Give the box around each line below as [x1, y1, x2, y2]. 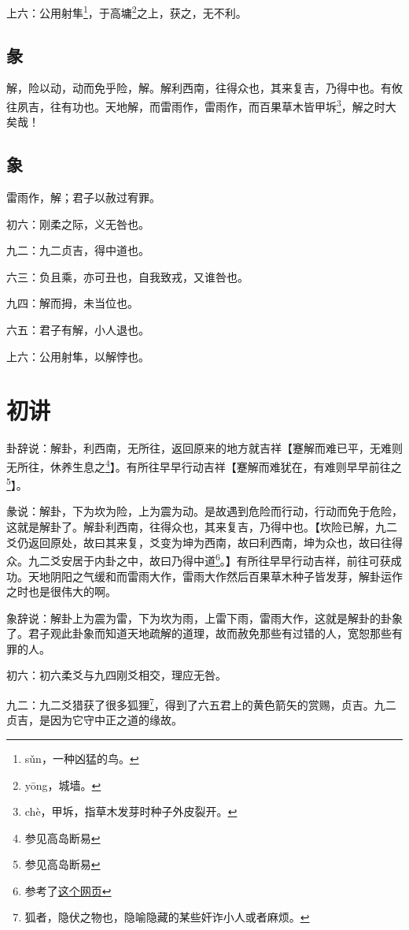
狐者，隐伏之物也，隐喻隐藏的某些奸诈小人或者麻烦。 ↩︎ [24, 909, 310, 925]
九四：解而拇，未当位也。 [6, 295, 138, 311]
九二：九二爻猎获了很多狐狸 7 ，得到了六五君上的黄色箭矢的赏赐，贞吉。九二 [6, 694, 396, 712]
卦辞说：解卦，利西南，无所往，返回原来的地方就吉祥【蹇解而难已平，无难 [6, 440, 392, 456]
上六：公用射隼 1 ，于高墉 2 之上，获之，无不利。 [6, 2, 247, 20]
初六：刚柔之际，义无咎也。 [6, 215, 149, 232]
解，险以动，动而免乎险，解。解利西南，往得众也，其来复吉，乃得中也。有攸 [6, 80, 403, 96]
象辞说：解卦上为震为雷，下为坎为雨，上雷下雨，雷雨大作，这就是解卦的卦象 [6, 609, 403, 626]
